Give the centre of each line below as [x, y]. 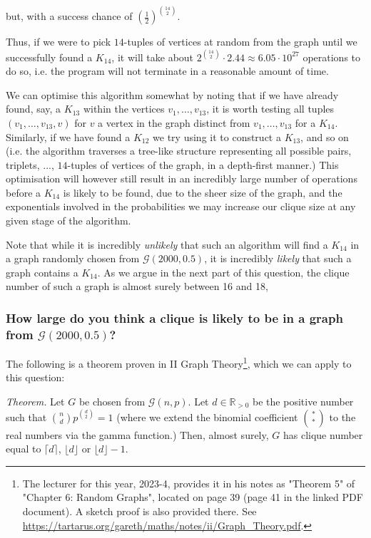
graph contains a [42, 272]
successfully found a [49, 57]
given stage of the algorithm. [68, 221]
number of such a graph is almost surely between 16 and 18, [137, 286]
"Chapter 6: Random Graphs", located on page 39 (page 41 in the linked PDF [193, 497]
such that [26, 417]
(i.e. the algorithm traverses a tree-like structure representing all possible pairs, [179, 151]
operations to [332, 57]
